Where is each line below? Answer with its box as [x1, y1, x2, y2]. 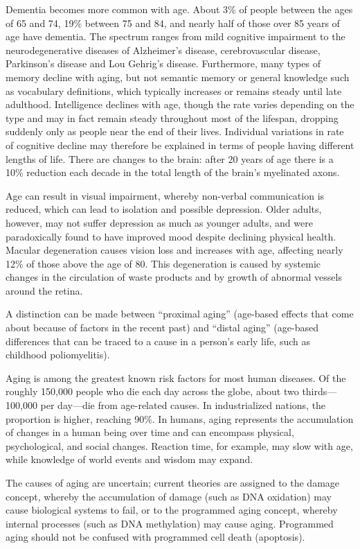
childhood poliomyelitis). [6, 347, 110, 362]
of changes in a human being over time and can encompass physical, [6, 425, 294, 439]
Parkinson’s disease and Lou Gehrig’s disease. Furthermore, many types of [6, 56, 321, 71]
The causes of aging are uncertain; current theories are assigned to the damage [6, 476, 340, 489]
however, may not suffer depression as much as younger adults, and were [6, 215, 313, 229]
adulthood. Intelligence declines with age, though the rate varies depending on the [6, 97, 354, 112]
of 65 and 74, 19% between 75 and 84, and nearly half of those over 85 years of [6, 15, 340, 30]
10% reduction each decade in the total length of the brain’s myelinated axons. [6, 165, 340, 180]
